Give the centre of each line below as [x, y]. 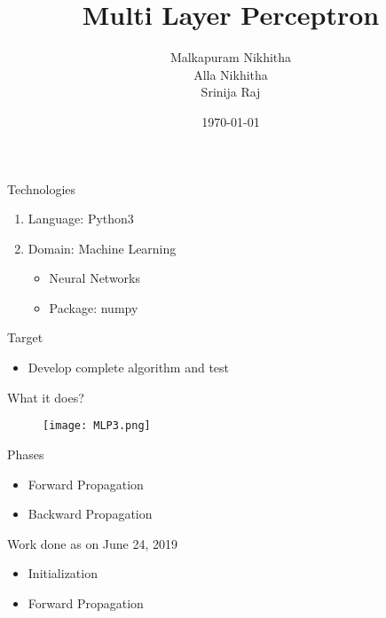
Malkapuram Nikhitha [231, 57]
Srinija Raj [231, 92]
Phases [26, 454]
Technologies [42, 188]
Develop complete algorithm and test [129, 368]
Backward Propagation [90, 514]
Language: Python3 [81, 219]
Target [25, 337]
